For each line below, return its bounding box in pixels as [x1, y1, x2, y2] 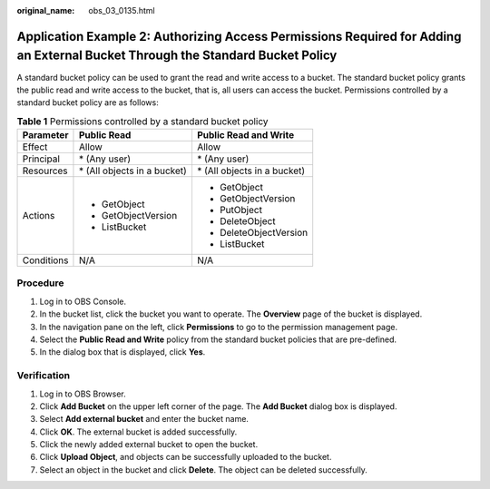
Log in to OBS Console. [39, 296, 127, 307]
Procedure [16, 277, 64, 289]
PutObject [219, 204, 263, 217]
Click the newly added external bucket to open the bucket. [39, 439, 259, 450]
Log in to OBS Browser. [39, 388, 126, 399]
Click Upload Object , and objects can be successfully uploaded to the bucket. [39, 452, 332, 463]
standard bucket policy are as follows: [16, 97, 159, 108]
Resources [22, 164, 68, 177]
